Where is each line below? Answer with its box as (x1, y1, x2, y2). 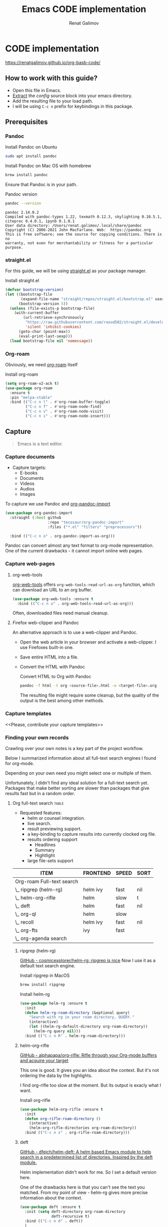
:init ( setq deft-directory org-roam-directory (24, 1209, 126, 1214)
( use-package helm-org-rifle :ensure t (19, 1107, 103, 1112)
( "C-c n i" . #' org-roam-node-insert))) (25, 414, 111, 419)
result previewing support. (27, 826, 81, 832)
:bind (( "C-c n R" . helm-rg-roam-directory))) (24, 1033, 126, 1038)
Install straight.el (5, 278, 39, 284)
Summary (34, 847, 55, 853)
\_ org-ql (14, 910, 36, 917)
